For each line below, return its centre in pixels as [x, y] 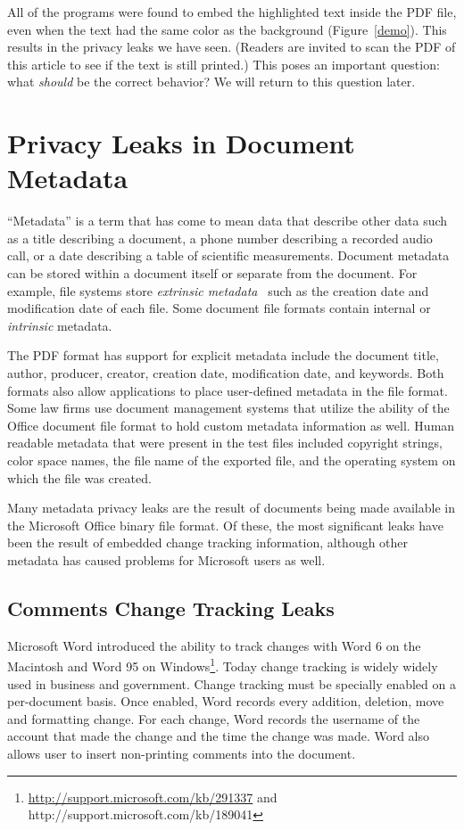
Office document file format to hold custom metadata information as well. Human [231, 425]
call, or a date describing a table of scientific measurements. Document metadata [228, 255]
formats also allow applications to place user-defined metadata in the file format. [228, 390]
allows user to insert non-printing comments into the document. [182, 753]
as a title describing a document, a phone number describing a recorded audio [220, 238]
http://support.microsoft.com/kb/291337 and [153, 797]
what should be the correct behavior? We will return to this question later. [211, 82]
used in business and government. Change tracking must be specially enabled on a [232, 683]
